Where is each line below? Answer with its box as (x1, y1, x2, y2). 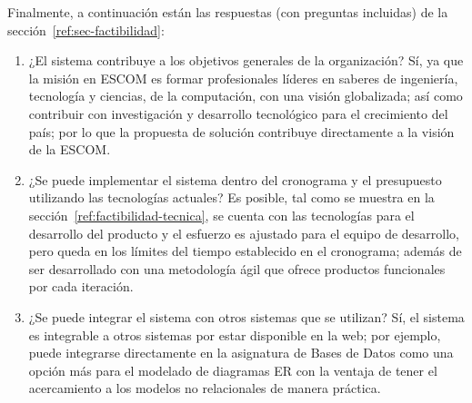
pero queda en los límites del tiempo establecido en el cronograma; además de (28, 241, 462, 260)
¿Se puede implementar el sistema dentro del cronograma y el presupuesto (28, 170, 442, 189)
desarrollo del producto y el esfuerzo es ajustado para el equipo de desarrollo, (28, 223, 459, 242)
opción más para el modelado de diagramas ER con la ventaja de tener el (28, 360, 437, 379)
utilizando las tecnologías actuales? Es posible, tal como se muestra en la (28, 188, 435, 207)
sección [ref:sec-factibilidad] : (7, 20, 165, 39)
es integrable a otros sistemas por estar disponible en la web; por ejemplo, (28, 325, 441, 344)
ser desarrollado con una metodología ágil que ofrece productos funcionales (28, 259, 446, 278)
